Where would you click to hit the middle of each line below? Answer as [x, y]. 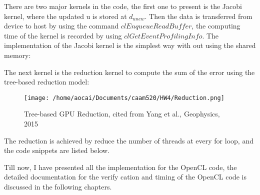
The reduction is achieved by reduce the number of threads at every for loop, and [129, 140]
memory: [17, 55]
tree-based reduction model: [47, 82]
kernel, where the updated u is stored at [65, 16]
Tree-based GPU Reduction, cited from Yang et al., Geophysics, [122, 114]
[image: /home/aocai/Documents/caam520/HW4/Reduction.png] [124, 98]
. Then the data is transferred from [198, 16]
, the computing [216, 26]
